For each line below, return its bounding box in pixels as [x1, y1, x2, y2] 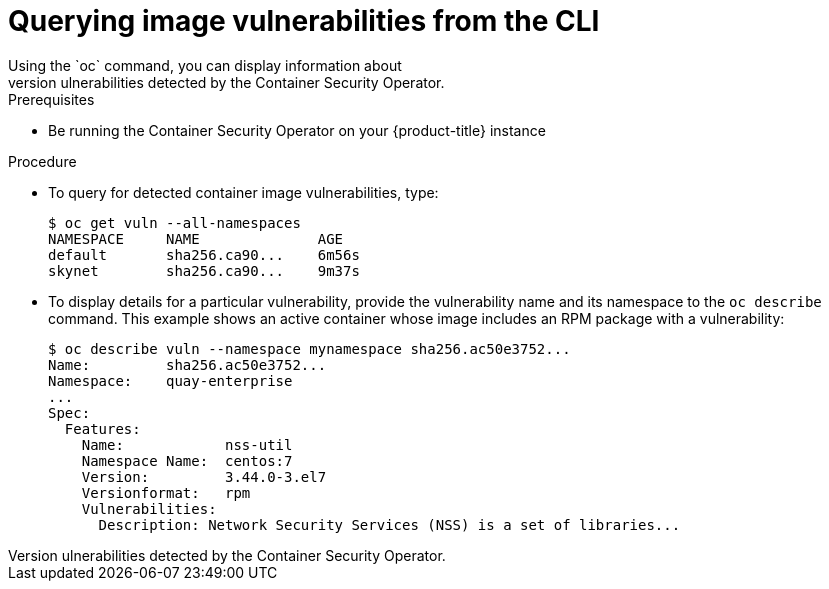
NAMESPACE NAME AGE [48, 230, 344, 247]
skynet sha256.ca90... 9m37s [48, 262, 360, 279]
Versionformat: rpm [81, 484, 251, 501]
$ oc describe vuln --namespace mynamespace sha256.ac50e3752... [48, 340, 571, 357]
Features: [64, 420, 141, 437]
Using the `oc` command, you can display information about [8, 56, 402, 74]
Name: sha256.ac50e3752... [48, 356, 327, 373]
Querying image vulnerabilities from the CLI [8, 4, 600, 38]
